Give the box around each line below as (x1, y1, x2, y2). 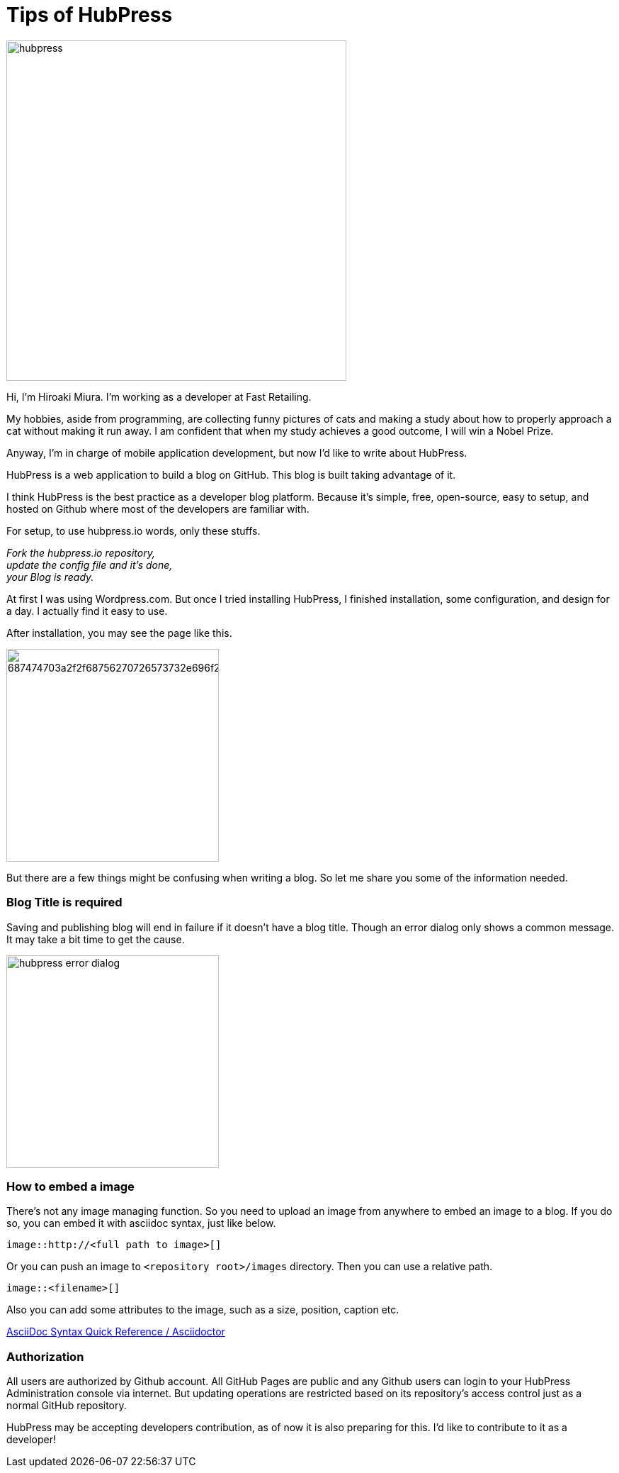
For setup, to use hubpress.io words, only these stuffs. (6, 524, 261, 537)
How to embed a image (6, 1179, 135, 1194)
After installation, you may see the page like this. (6, 626, 232, 639)
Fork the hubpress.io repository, (6, 546, 155, 559)
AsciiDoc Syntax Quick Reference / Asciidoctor (6, 1325, 225, 1338)
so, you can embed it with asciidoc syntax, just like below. (6, 1217, 276, 1230)
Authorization (6, 1349, 84, 1364)
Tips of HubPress (6, 3, 173, 27)
